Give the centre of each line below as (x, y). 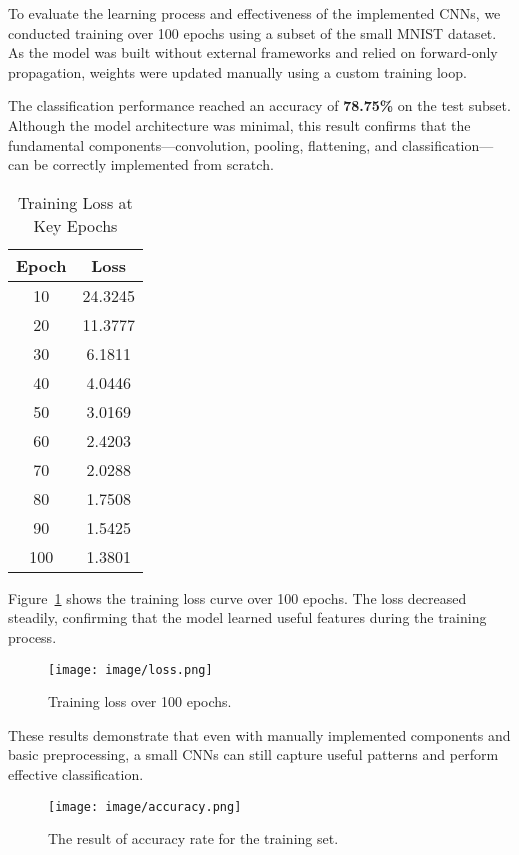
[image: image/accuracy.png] (145, 806)
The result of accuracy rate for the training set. (193, 838)
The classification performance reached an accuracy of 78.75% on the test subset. (259, 105)
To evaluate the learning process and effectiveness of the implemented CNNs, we (254, 13)
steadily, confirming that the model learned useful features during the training (247, 617)
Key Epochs (75, 225)
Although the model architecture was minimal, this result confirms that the (239, 124)
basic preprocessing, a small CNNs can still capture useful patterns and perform (253, 754)
